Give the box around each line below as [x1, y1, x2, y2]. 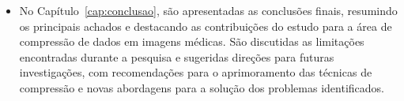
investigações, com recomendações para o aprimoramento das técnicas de [19, 64, 372, 80]
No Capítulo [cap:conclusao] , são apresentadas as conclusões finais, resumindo [19, 2, 398, 18]
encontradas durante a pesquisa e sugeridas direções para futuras [19, 48, 334, 65]
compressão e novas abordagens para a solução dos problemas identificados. [19, 79, 384, 95]
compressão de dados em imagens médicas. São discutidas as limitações [19, 33, 364, 50]
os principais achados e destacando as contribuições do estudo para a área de [19, 17, 392, 34]
